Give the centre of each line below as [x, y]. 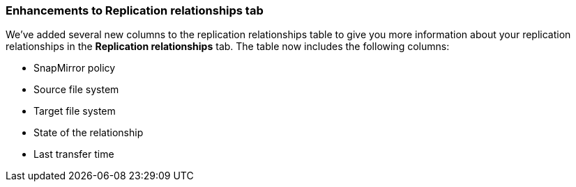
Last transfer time [74, 154]
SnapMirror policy [75, 68]
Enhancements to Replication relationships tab [135, 10]
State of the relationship [89, 133]
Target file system [75, 111]
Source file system [76, 90]
